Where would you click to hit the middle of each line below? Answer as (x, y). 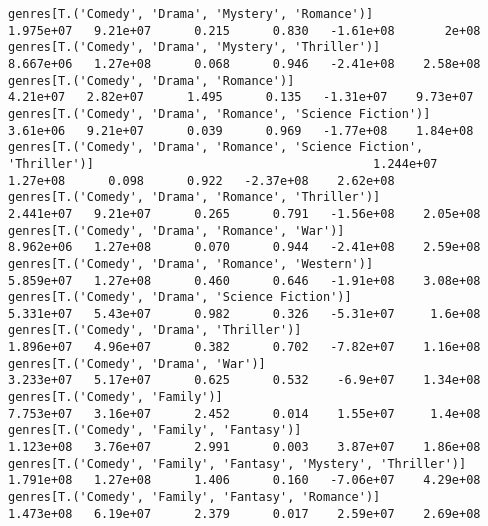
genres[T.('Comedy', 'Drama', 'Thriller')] (155, 330)
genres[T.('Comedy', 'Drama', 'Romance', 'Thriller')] (194, 197)
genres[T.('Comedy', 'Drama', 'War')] (137, 363)
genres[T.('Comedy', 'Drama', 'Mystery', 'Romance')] (191, 14)
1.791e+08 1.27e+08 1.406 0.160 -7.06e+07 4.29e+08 (244, 480)
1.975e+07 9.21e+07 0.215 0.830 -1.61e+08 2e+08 (244, 30)
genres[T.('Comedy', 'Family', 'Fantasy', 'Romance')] (194, 497)
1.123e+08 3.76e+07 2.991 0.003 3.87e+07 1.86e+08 (244, 447)
